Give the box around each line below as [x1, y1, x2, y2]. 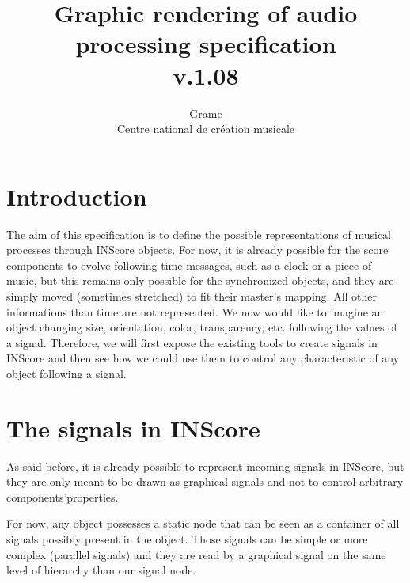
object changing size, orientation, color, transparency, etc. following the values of [6, 319, 397, 335]
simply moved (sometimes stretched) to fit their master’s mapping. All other [6, 288, 378, 304]
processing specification [75, 28, 336, 60]
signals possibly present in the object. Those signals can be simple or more [6, 531, 368, 547]
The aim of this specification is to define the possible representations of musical [6, 225, 391, 242]
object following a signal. [6, 365, 127, 381]
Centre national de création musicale [116, 120, 295, 137]
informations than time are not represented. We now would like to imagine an [6, 303, 384, 320]
